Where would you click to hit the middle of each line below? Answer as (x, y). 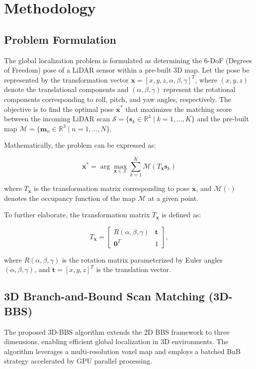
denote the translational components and (66, 89)
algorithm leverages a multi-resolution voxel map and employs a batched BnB (122, 351)
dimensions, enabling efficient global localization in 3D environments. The (116, 341)
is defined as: (181, 215)
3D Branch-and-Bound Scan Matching (104, 296)
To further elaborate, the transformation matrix (77, 215)
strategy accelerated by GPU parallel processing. (78, 361)
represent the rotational (200, 89)
